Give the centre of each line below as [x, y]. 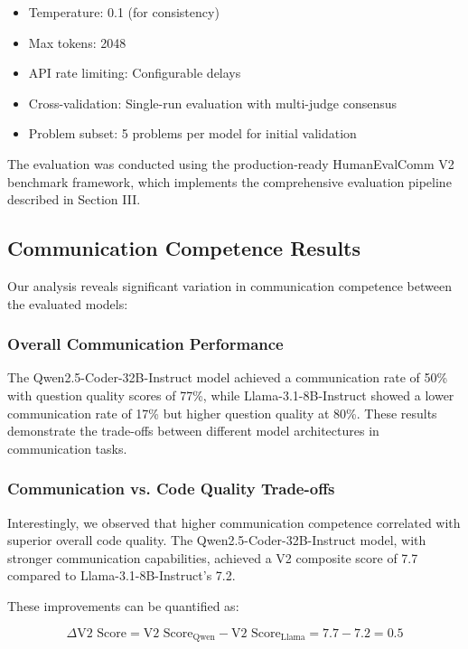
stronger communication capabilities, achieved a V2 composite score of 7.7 [213, 557]
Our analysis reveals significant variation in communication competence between [229, 285]
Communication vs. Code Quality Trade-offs [171, 489]
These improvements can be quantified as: [123, 605]
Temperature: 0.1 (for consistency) [124, 12]
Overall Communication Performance [145, 344]
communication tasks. [67, 448]
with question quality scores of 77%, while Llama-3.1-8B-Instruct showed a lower [231, 395]
